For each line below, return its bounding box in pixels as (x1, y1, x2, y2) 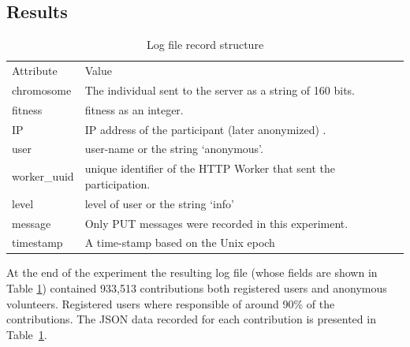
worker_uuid (12, 168, 74, 185)
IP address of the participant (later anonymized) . (84, 121, 326, 137)
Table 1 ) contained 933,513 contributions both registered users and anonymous (6, 280, 387, 297)
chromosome (12, 81, 72, 98)
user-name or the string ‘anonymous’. (84, 140, 263, 157)
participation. (84, 175, 151, 192)
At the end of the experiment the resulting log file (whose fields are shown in (6, 264, 378, 281)
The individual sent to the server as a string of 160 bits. (84, 81, 355, 98)
